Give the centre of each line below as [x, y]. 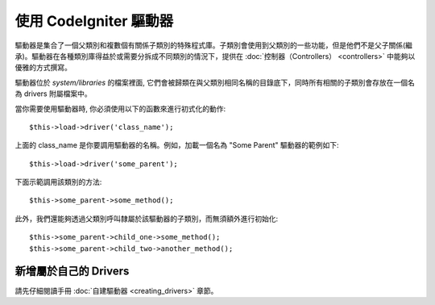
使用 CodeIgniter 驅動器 [94, 21]
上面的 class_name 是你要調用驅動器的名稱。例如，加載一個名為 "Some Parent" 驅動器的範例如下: [177, 145]
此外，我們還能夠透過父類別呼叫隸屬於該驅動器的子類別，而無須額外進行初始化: [147, 219]
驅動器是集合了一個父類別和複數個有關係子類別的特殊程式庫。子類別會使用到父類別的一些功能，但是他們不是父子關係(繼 [214, 45]
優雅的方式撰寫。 [43, 68]
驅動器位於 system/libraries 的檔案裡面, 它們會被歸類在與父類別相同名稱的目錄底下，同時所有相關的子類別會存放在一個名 [215, 82]
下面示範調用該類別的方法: [58, 182]
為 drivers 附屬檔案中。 [53, 94]
